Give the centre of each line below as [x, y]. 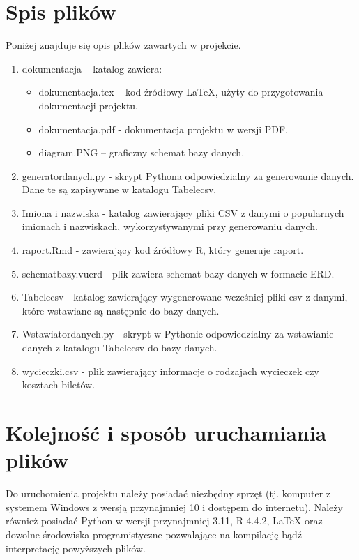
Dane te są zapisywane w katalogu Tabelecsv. [119, 189]
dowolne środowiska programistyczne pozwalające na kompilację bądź [154, 534]
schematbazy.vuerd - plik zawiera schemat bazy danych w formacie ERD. [178, 273]
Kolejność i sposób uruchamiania [166, 432]
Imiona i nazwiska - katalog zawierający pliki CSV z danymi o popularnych [183, 212]
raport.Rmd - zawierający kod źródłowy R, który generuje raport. [163, 250]
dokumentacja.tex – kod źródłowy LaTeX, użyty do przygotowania [181, 92]
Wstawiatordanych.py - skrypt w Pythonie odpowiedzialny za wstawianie [178, 334]
